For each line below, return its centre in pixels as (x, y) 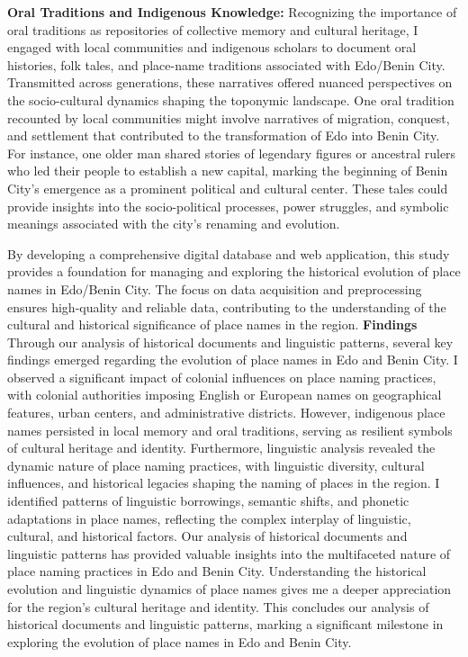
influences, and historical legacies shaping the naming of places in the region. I (224, 483)
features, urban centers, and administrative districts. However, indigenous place (226, 413)
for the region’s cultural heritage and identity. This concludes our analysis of (218, 606)
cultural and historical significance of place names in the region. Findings (212, 324)
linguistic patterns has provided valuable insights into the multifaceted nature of (229, 553)
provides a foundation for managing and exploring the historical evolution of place (234, 271)
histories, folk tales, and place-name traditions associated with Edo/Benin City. (226, 64)
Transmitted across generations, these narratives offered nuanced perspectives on (230, 82)
